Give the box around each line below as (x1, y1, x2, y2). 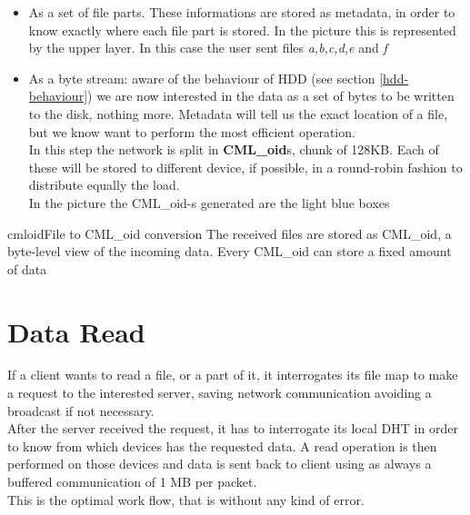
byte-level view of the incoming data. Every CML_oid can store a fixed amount (7, 242, 452, 261)
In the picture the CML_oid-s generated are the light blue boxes (28, 193, 390, 212)
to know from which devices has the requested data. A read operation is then (7, 436, 437, 455)
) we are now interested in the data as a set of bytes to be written (87, 86, 455, 105)
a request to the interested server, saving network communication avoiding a (7, 383, 432, 402)
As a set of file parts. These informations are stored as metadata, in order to (28, 3, 455, 21)
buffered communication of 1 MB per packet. (7, 472, 257, 490)
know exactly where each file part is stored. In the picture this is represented (28, 20, 456, 39)
